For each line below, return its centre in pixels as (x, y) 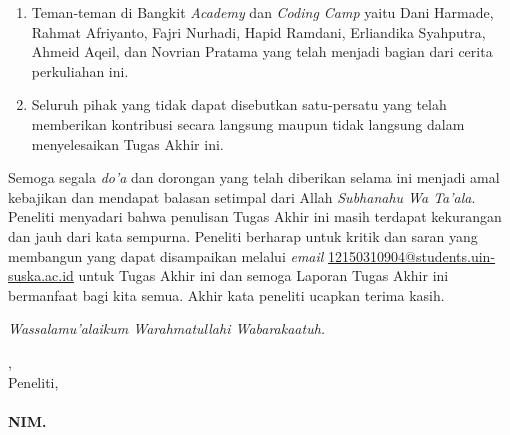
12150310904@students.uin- (412, 255)
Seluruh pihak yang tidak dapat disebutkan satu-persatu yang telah (239, 104)
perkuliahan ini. (80, 70)
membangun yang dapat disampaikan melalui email (166, 255)
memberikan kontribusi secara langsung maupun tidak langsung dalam (248, 123)
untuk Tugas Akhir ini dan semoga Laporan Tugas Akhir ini (263, 275)
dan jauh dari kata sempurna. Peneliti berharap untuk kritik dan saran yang (243, 235)
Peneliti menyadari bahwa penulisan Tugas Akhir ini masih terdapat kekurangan (255, 216)
